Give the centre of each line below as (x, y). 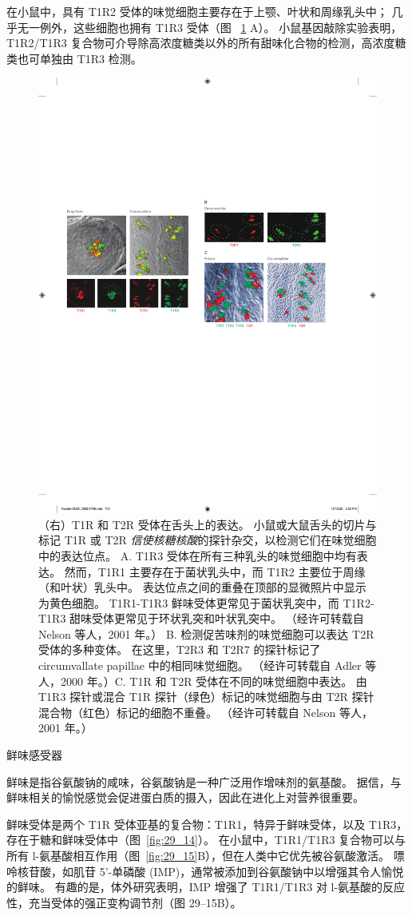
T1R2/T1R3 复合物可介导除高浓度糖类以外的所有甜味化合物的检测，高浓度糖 (206, 43)
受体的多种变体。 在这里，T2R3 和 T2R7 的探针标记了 (180, 649)
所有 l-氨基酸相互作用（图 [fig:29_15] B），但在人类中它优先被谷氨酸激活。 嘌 (206, 855)
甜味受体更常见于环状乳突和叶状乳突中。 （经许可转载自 (217, 618)
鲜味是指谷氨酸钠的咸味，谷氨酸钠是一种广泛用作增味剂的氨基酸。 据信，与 (204, 781)
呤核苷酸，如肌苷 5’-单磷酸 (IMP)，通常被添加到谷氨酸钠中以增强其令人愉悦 (205, 871)
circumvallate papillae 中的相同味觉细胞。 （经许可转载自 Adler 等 (208, 665)
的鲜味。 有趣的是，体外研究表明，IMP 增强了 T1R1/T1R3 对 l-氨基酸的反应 (206, 887)
